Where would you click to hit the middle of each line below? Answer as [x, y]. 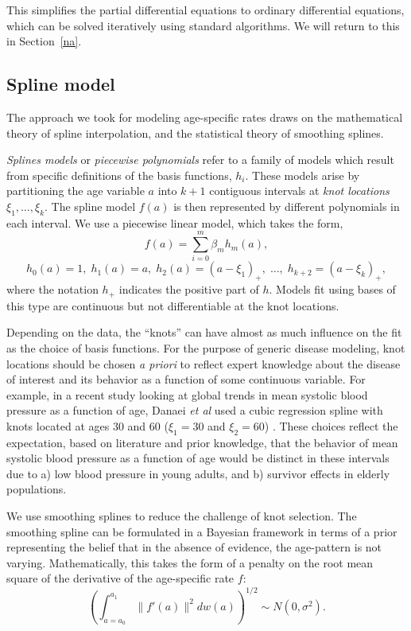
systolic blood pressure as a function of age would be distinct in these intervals [198, 458]
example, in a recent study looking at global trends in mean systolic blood [187, 394]
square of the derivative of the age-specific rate [120, 578]
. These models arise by [302, 175]
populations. [37, 489]
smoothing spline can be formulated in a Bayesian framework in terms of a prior [202, 531]
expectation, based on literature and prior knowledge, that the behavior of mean [202, 442]
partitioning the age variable [76, 191]
